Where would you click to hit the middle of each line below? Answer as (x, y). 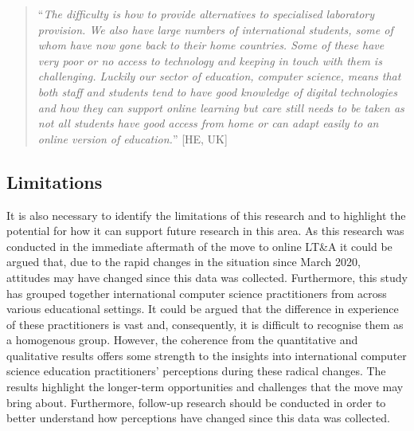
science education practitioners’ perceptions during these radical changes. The (196, 371)
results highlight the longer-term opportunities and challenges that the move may (205, 387)
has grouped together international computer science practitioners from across (197, 293)
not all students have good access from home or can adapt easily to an (208, 123)
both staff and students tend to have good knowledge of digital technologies (217, 91)
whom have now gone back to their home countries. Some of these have (211, 45)
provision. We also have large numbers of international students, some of (215, 29)
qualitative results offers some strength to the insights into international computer (207, 355)
